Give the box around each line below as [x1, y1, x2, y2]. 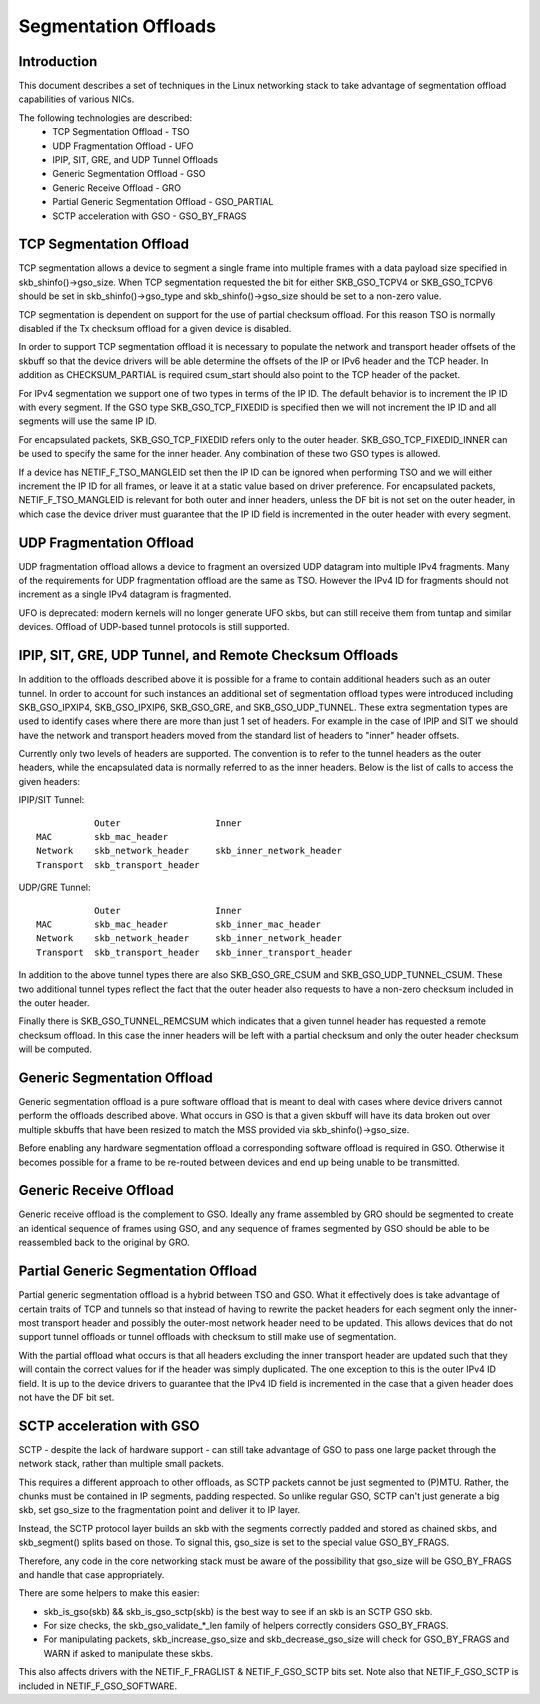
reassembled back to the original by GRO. [18, 1236, 190, 1249]
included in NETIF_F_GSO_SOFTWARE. [18, 1680, 178, 1692]
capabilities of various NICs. [18, 93, 135, 105]
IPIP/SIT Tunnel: [18, 794, 85, 806]
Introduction [18, 53, 98, 70]
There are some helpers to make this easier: [18, 1587, 200, 1599]
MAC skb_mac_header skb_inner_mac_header [36, 918, 322, 930]
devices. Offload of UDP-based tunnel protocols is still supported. [18, 621, 290, 633]
